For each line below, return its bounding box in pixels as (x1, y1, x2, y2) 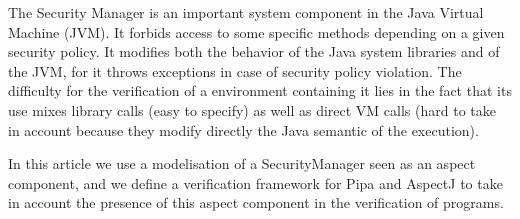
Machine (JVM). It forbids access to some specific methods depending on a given (8, 21, 505, 42)
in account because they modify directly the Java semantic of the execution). (8, 119, 479, 140)
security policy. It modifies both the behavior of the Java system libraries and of (8, 41, 500, 62)
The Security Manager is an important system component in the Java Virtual (8, 2, 484, 22)
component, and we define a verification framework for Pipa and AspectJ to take (8, 172, 503, 193)
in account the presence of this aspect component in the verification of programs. (8, 192, 504, 213)
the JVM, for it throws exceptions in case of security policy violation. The (8, 60, 462, 81)
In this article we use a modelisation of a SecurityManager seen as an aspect (8, 153, 476, 174)
